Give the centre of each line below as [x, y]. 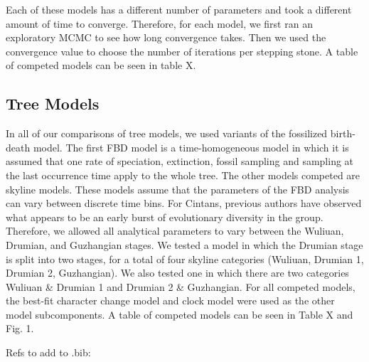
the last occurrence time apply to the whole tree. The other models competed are [183, 175]
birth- [343, 133]
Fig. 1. [20, 328]
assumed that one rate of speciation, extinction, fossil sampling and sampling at [180, 161]
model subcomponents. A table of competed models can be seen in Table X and [180, 314]
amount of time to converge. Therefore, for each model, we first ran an [159, 23]
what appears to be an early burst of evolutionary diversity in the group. [165, 217]
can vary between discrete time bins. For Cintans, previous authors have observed [184, 203]
